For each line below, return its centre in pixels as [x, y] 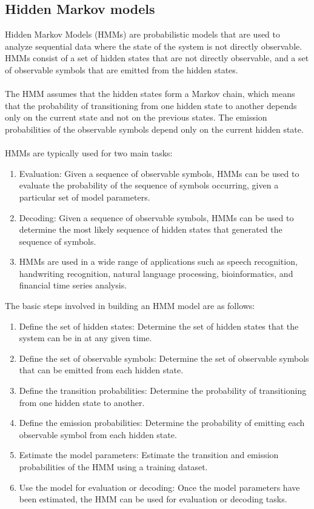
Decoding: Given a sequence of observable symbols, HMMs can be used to [156, 217]
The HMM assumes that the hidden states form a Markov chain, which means [150, 94]
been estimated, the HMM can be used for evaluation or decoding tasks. [153, 499]
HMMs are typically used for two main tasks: [89, 153]
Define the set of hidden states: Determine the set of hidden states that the [159, 326]
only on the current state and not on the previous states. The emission [136, 117]
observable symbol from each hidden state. [98, 434]
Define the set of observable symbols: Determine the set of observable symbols [164, 358]
